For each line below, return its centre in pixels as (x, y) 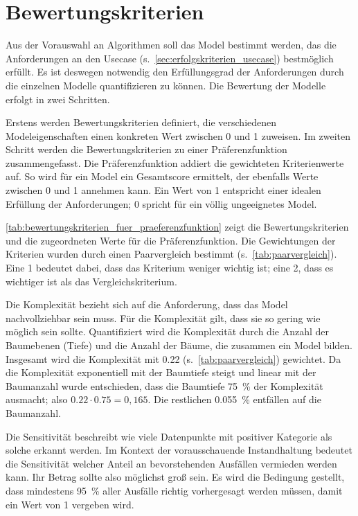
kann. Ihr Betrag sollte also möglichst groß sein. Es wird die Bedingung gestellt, (175, 477)
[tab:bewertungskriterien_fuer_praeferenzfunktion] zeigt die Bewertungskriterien (177, 227)
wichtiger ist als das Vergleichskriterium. (91, 281)
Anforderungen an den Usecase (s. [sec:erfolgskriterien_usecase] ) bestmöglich (170, 58)
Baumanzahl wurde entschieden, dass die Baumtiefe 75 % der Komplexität (164, 385)
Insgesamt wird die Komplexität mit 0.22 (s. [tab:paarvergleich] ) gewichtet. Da (173, 358)
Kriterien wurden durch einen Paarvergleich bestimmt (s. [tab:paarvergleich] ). (171, 254)
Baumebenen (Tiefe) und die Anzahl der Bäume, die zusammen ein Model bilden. (179, 345)
